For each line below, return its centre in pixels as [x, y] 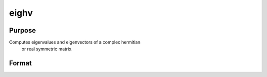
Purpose [22, 30]
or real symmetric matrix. [47, 49]
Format [21, 63]
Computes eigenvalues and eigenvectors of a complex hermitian [75, 42]
